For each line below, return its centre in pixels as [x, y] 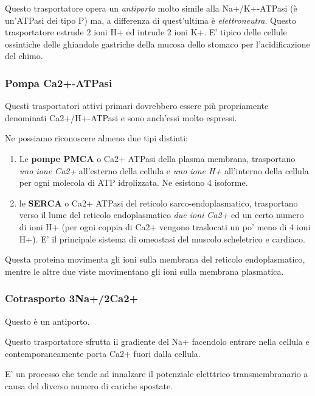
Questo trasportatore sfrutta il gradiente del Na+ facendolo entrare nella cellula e [157, 341]
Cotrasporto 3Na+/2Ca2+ [72, 298]
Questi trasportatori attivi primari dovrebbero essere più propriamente [137, 106]
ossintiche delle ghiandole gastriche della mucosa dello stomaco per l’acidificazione [157, 44]
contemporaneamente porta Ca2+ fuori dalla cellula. [103, 353]
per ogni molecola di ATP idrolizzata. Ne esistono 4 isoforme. [133, 182]
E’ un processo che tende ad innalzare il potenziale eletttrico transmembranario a [157, 374]
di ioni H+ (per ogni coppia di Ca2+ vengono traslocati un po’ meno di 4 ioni [165, 226]
